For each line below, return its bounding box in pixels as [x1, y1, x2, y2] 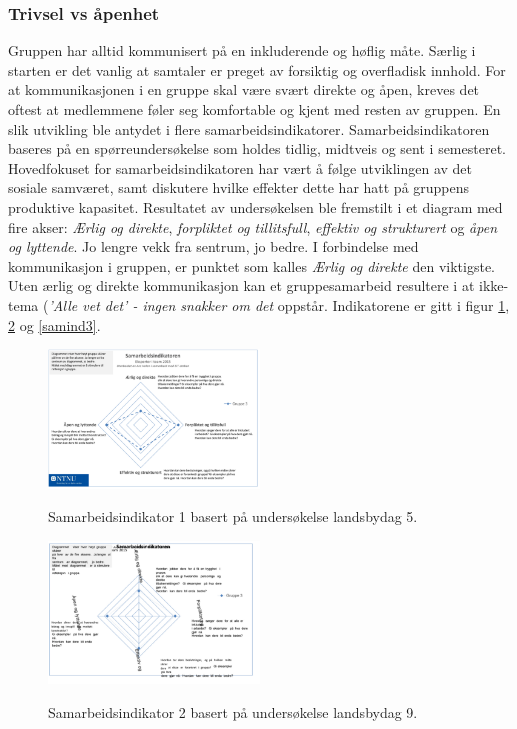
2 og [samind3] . [8, 314, 101, 335]
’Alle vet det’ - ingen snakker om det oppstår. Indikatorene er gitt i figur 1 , [48, 294, 510, 315]
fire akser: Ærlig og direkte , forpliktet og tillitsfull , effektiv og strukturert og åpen [8, 216, 498, 237]
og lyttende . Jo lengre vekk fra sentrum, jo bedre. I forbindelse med [8, 236, 419, 257]
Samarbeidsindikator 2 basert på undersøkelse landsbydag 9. [48, 702, 418, 723]
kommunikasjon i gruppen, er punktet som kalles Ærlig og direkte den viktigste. [8, 255, 495, 276]
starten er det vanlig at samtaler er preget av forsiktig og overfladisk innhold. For [8, 59, 506, 80]
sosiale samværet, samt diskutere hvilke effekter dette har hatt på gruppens [8, 177, 470, 198]
